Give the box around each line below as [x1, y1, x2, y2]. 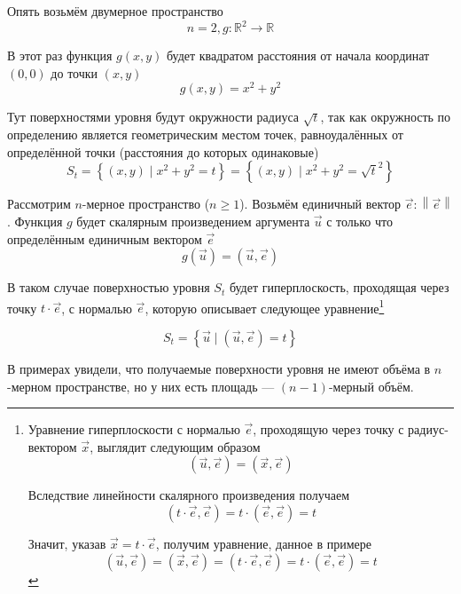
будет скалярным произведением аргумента [76, 211, 310, 230]
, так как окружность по [320, 107, 451, 126]
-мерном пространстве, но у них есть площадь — [7, 376, 275, 395]
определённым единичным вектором [7, 229, 202, 248]
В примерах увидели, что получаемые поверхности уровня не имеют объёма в [7, 359, 431, 377]
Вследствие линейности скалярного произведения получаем [27, 486, 350, 504]
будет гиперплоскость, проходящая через [229, 278, 449, 297]
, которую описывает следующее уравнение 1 [145, 296, 385, 317]
